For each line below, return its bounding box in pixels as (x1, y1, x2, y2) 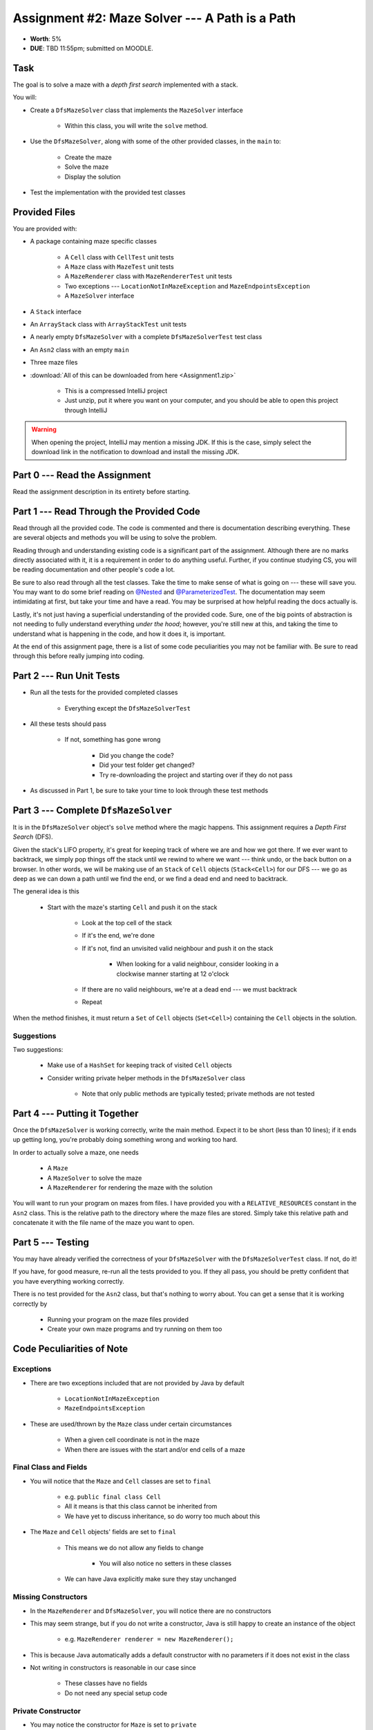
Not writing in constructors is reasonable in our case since (30, 1664, 196, 1672)
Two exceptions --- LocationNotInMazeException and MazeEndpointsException (64, 282, 311, 290)
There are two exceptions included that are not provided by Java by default (30, 1378, 245, 1387)
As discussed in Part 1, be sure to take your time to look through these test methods (30, 786, 269, 795)
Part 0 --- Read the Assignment (12, 469, 151, 481)
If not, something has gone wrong (64, 736, 161, 744)
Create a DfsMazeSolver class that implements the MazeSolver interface (30, 106, 243, 114)
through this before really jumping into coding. (12, 652, 145, 660)
